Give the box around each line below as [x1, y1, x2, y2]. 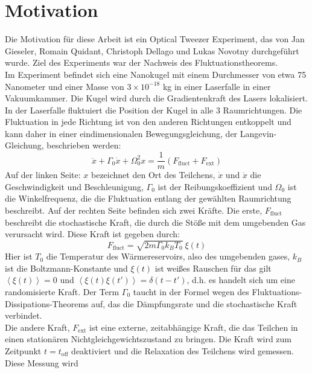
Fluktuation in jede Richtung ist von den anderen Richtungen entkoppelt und [5, 115, 291, 128]
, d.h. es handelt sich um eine [186, 273, 295, 286]
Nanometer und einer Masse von [5, 80, 124, 92]
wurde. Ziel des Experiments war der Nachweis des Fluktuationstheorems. [5, 56, 278, 69]
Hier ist [5, 250, 33, 263]
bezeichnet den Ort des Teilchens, [91, 168, 215, 181]
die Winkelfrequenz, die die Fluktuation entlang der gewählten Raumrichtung [5, 192, 291, 205]
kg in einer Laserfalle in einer [162, 80, 271, 92]
